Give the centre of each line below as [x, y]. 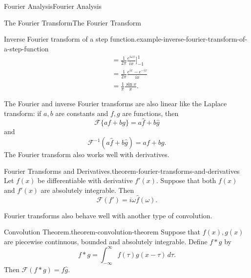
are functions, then [150, 113]
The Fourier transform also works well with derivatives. [87, 154]
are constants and [82, 113]
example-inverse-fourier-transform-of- [192, 39]
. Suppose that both [186, 180]
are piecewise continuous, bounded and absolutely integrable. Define [106, 241]
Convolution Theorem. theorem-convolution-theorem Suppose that [102, 232]
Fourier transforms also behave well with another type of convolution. [108, 215]
